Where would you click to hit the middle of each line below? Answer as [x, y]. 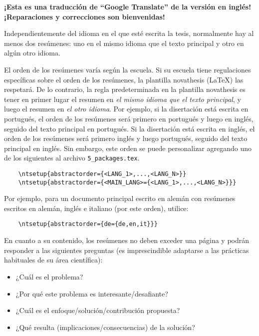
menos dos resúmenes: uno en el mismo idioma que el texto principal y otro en [124, 43]
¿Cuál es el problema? [49, 276]
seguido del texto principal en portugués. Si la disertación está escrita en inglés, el [129, 128]
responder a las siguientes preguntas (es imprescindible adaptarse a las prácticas [127, 250]
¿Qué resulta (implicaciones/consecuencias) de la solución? [105, 327]
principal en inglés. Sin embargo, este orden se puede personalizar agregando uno [128, 148]
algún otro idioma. [32, 53]
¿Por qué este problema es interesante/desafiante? [92, 293]
